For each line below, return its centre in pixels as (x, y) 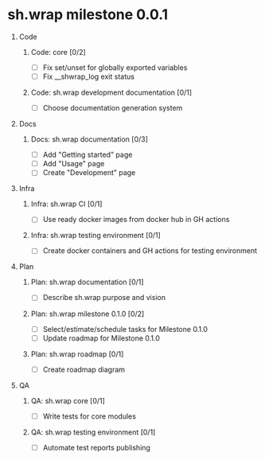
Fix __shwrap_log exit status (88, 76)
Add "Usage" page (74, 164)
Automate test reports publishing (96, 447)
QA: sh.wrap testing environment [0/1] (93, 432)
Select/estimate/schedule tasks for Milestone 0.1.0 (125, 329)
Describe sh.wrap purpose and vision (104, 298)
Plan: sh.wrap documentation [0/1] (87, 282)
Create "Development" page (89, 173)
